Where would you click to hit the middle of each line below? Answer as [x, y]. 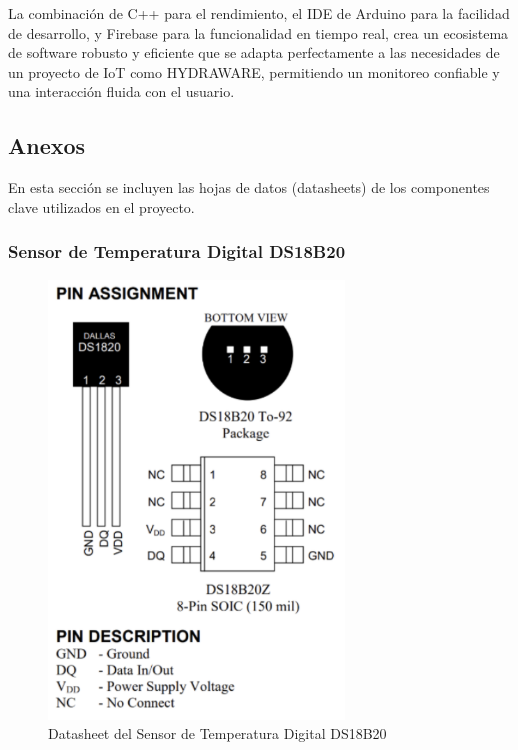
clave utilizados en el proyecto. [101, 206]
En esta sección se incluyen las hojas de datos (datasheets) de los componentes [249, 187]
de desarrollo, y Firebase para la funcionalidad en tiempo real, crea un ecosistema [258, 32]
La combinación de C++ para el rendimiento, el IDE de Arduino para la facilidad [259, 13]
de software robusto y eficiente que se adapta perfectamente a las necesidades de [254, 52]
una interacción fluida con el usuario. [121, 91]
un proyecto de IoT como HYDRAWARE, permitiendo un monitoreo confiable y [254, 71]
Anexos [47, 145]
